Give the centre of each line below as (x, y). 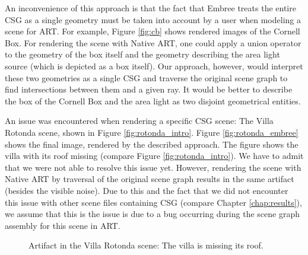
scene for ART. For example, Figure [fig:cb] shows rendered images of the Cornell (153, 31)
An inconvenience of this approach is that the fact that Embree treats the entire (150, 8)
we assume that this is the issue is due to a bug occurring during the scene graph (152, 214)
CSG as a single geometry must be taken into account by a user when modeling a (153, 19)
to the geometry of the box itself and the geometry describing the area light (142, 54)
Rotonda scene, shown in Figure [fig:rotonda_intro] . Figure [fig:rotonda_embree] (152, 132)
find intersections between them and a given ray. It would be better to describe (149, 89)
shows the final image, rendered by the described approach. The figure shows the (152, 144)
